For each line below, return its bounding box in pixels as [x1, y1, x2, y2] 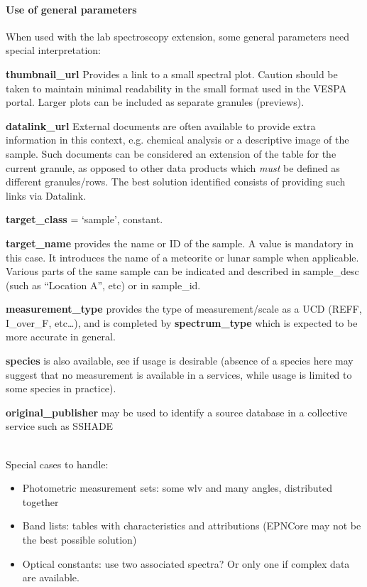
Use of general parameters [6, 1, 137, 16]
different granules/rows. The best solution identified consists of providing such [6, 174, 346, 189]
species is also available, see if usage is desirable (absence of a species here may [6, 353, 354, 368]
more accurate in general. [6, 329, 116, 344]
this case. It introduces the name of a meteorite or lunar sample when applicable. [6, 249, 359, 264]
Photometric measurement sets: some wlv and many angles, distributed [22, 480, 333, 495]
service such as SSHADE [6, 419, 114, 433]
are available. [22, 570, 80, 585]
